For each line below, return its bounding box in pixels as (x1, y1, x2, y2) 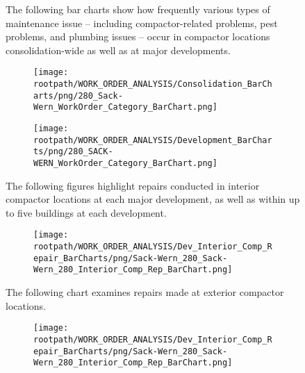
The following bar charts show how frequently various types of (6, 2, 270, 16)
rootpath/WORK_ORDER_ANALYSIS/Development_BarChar (33, 135, 272, 145)
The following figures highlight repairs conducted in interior (6, 178, 260, 192)
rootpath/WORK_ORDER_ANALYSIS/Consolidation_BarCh (33, 79, 272, 90)
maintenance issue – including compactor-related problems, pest (6, 15, 278, 30)
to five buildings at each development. (6, 205, 167, 219)
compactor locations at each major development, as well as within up (6, 192, 300, 206)
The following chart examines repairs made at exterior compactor (6, 285, 284, 299)
